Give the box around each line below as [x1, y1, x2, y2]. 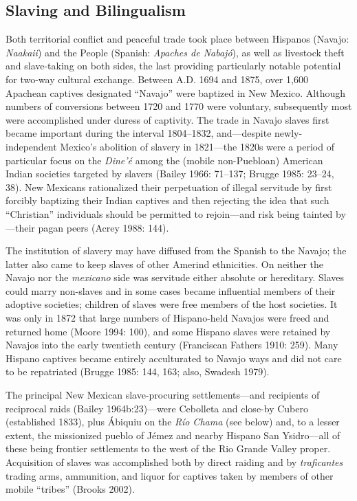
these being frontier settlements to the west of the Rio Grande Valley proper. [6, 441, 331, 456]
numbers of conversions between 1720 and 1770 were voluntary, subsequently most [6, 99, 352, 113]
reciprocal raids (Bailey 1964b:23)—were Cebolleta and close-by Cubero [6, 401, 308, 415]
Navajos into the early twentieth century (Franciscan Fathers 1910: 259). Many [6, 337, 338, 352]
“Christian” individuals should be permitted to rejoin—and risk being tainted [6, 206, 333, 221]
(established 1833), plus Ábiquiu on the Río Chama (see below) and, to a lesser [6, 414, 340, 429]
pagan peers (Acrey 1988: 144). [38, 220, 169, 234]
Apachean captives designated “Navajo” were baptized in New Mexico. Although [6, 85, 346, 100]
